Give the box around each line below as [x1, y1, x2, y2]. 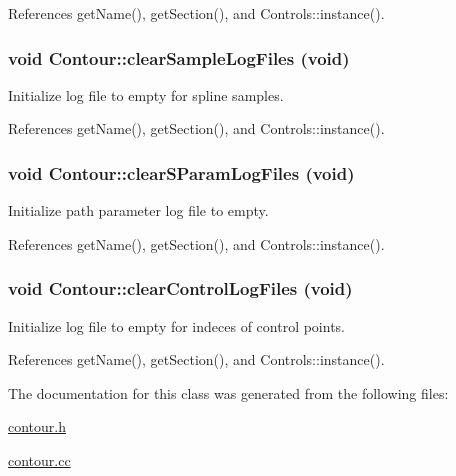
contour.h [8, 416, 67, 437]
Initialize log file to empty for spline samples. [8, 84, 284, 105]
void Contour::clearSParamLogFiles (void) [8, 160, 355, 185]
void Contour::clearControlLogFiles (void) [8, 276, 353, 301]
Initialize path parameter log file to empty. [8, 200, 269, 221]
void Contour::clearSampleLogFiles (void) [8, 45, 350, 70]
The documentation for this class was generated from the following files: [8, 382, 449, 403]
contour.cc [8, 450, 71, 470]
